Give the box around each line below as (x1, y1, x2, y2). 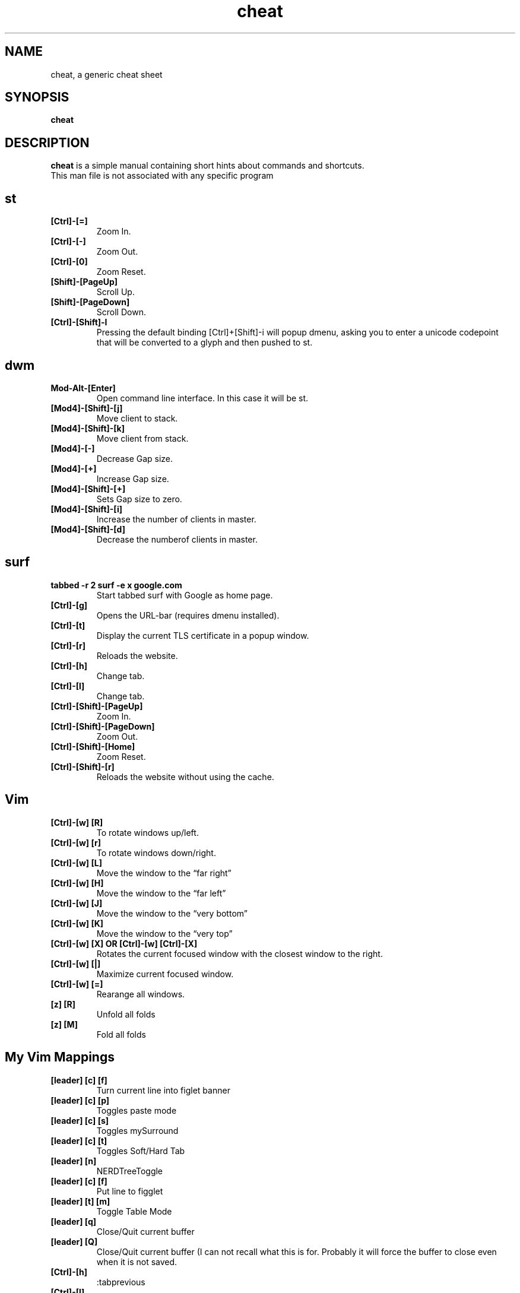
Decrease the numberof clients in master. (96, 534, 258, 544)
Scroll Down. (96, 307, 146, 318)
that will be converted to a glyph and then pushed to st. (96, 337, 313, 348)
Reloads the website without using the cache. (96, 771, 274, 782)
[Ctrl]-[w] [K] (50, 918, 104, 928)
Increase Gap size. (96, 473, 169, 484)
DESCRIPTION (5, 135, 90, 150)
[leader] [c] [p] (50, 1095, 110, 1105)
